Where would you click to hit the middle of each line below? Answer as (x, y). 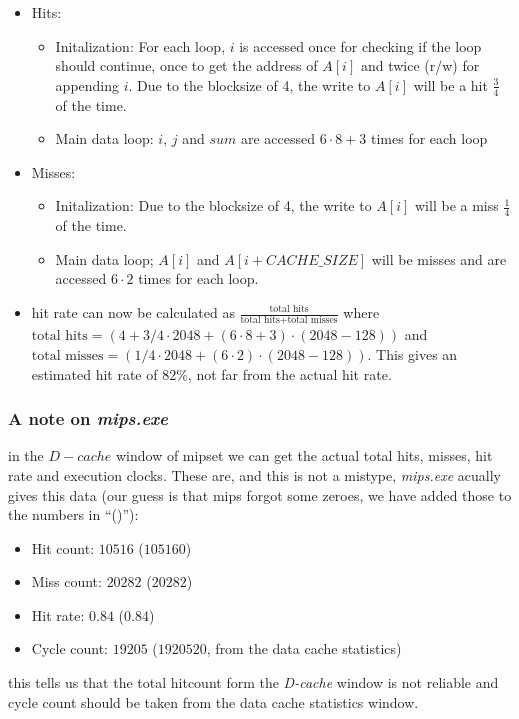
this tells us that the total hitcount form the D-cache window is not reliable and (253, 682)
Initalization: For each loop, (140, 45)
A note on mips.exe (88, 418)
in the (26, 455)
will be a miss (457, 205)
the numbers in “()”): (73, 514)
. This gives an (412, 353)
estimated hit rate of (94, 373)
